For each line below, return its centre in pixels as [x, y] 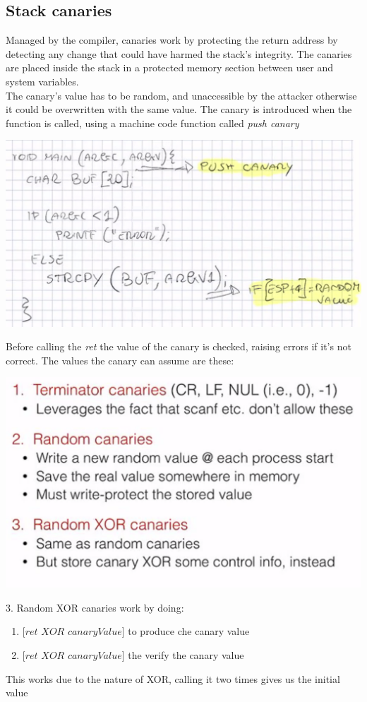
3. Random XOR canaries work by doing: [95, 607]
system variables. [42, 81]
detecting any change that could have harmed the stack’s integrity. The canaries [179, 53]
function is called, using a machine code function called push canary [152, 123]
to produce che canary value [189, 631]
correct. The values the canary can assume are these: [120, 360]
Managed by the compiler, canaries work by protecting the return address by [172, 40]
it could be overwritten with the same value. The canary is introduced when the [179, 109]
